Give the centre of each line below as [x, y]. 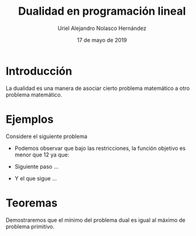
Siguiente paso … [36, 166]
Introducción [39, 71]
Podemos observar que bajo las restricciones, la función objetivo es [100, 148]
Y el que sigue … [36, 178]
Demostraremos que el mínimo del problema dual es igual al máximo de [96, 220]
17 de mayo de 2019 [102, 40]
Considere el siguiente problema [47, 136]
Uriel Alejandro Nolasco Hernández [102, 28]
